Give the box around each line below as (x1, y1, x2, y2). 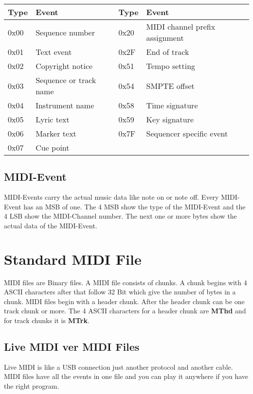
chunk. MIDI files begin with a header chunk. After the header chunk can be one (4, 296, 245, 306)
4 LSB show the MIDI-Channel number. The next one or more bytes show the (4, 211, 237, 221)
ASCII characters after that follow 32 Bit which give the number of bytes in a (4, 287, 236, 297)
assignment (146, 32, 184, 43)
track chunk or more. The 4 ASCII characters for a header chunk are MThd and (4, 306, 246, 316)
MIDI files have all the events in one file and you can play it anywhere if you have (4, 371, 249, 381)
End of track (146, 46, 189, 57)
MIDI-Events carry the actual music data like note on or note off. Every (4, 192, 219, 202)
